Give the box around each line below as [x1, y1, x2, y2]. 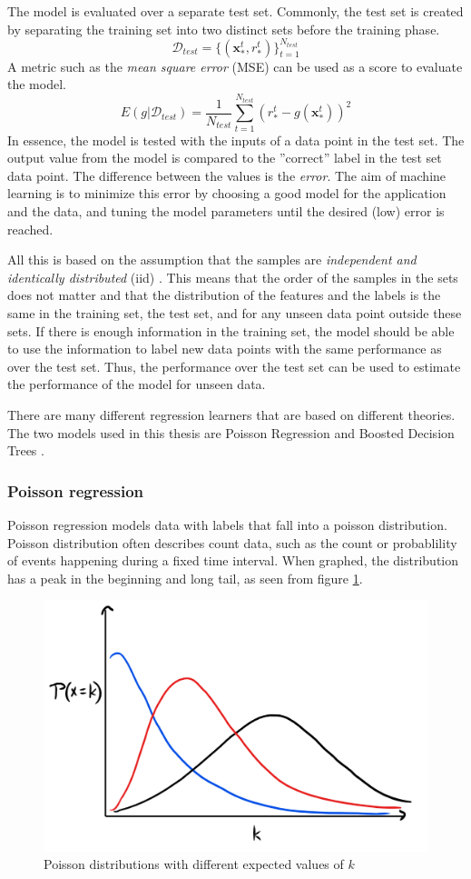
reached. [7, 219, 54, 238]
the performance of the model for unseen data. [7, 375, 266, 394]
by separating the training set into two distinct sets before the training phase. [7, 19, 440, 38]
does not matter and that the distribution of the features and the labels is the [7, 285, 441, 305]
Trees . [7, 441, 44, 460]
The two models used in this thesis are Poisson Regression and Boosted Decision [7, 423, 455, 442]
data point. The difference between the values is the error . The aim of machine [7, 165, 446, 185]
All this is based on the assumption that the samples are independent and [7, 250, 417, 269]
